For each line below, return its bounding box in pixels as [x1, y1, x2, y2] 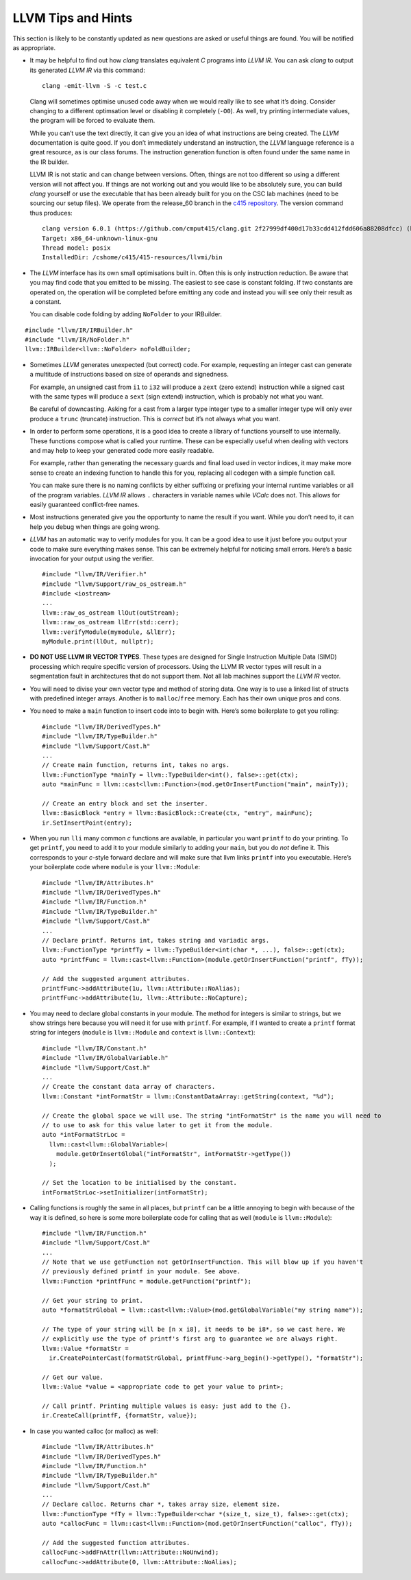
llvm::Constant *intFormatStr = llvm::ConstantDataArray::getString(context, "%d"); [42, 1092, 335, 1100]
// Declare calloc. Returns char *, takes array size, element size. [42, 1500, 281, 1509]
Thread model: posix [42, 244, 111, 252]
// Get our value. [42, 1373, 104, 1381]
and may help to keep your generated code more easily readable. [29, 447, 214, 454]
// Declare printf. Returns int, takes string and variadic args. [42, 936, 270, 944]
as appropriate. [12, 43, 56, 51]
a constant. [29, 297, 62, 305]
